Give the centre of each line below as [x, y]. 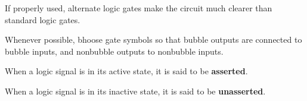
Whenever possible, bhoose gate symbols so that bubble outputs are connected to [153, 40]
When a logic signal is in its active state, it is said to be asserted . [126, 71]
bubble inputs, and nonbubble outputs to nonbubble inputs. [114, 51]
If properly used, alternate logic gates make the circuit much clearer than [139, 8]
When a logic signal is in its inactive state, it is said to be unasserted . [135, 91]
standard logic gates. [43, 19]
